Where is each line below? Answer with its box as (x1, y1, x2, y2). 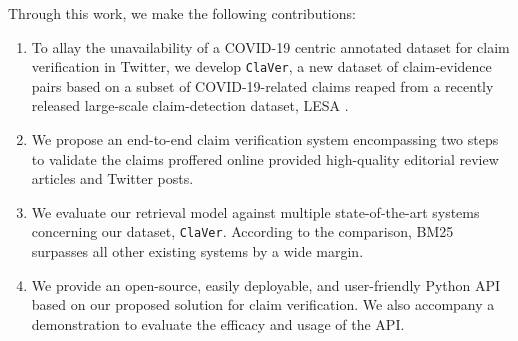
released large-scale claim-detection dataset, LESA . (31, 95, 349, 116)
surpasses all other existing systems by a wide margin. (31, 241, 364, 262)
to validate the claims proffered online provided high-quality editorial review (31, 148, 499, 169)
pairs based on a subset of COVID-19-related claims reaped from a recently (31, 75, 494, 96)
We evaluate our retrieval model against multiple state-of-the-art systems (31, 201, 480, 222)
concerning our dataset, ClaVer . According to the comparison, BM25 (31, 221, 454, 242)
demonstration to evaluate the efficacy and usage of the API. (31, 313, 405, 334)
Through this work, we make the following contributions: (8, 3, 356, 23)
